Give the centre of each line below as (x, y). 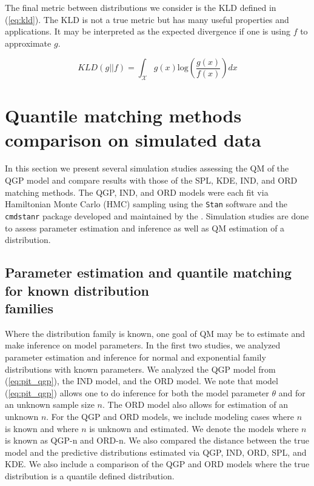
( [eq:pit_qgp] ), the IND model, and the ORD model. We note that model (142, 381)
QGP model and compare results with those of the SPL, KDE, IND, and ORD (151, 180)
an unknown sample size (50, 404)
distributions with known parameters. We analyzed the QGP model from (140, 369)
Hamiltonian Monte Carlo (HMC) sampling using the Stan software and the (146, 204)
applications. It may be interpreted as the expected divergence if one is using (148, 31)
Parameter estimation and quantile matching (149, 272)
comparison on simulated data (133, 139)
